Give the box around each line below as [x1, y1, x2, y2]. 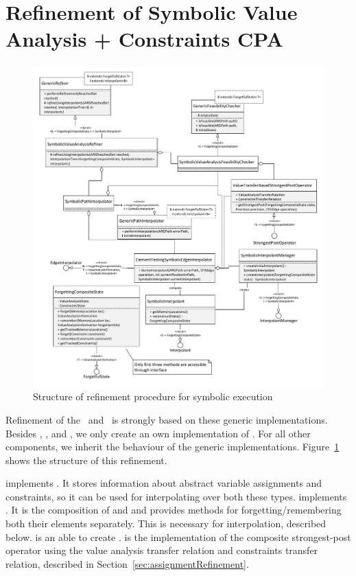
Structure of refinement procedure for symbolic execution [33, 389, 273, 404]
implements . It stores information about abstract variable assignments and [5, 476, 322, 490]
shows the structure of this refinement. [5, 452, 167, 467]
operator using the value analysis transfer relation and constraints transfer [5, 543, 318, 557]
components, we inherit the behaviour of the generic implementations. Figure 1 [5, 439, 340, 454]
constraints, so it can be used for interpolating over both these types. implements [5, 489, 347, 503]
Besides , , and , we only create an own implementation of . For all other [5, 426, 311, 440]
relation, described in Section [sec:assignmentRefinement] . [5, 556, 249, 571]
